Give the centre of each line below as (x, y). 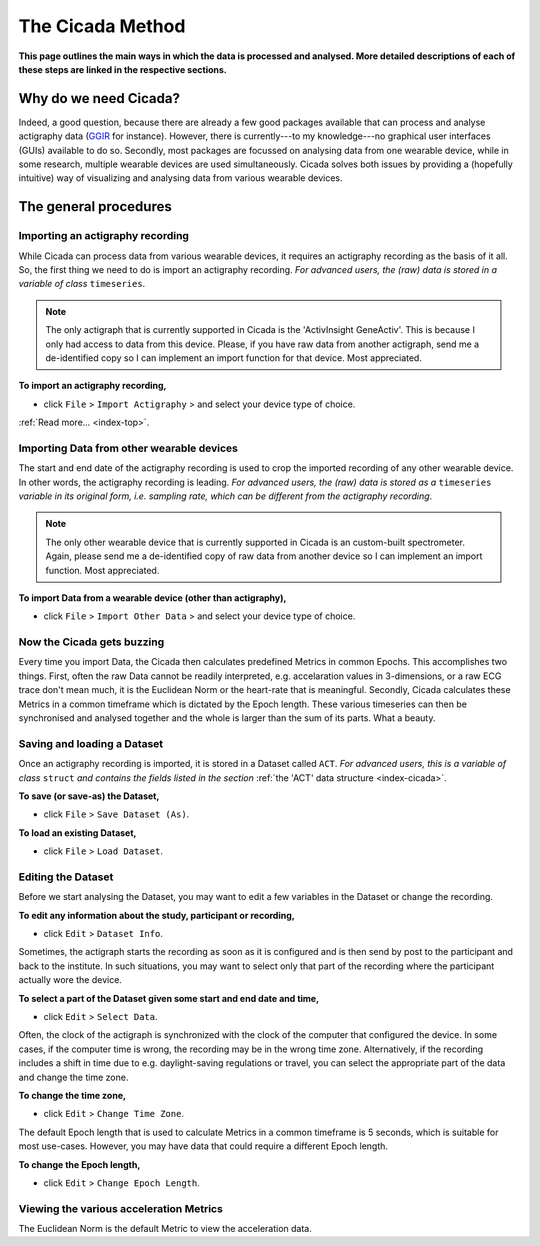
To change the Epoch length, (79, 1164)
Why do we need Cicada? (99, 98)
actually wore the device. (70, 980)
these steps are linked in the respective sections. (122, 69)
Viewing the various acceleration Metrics (121, 1208)
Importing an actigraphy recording (104, 236)
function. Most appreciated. (102, 570)
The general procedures (95, 206)
